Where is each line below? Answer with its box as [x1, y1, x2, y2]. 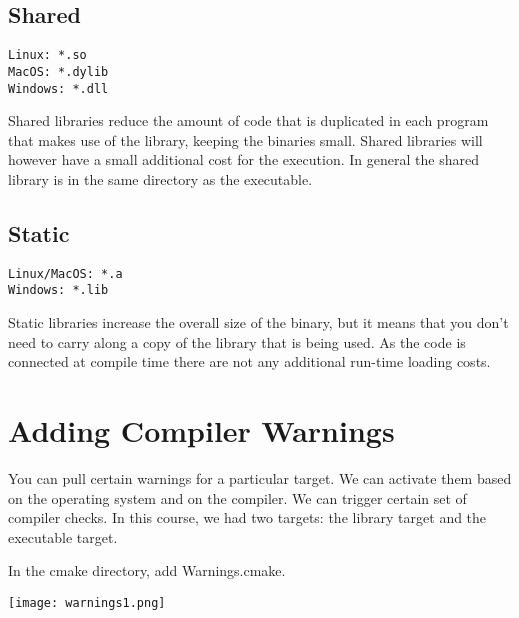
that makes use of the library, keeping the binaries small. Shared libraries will [8, 129, 483, 150]
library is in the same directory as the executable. [8, 168, 313, 189]
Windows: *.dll [8, 81, 109, 96]
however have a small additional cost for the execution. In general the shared [8, 149, 479, 170]
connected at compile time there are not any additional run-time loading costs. [8, 351, 491, 372]
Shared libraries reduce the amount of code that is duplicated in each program [8, 110, 489, 131]
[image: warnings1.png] [8, 595, 166, 610]
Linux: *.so [8, 48, 87, 63]
